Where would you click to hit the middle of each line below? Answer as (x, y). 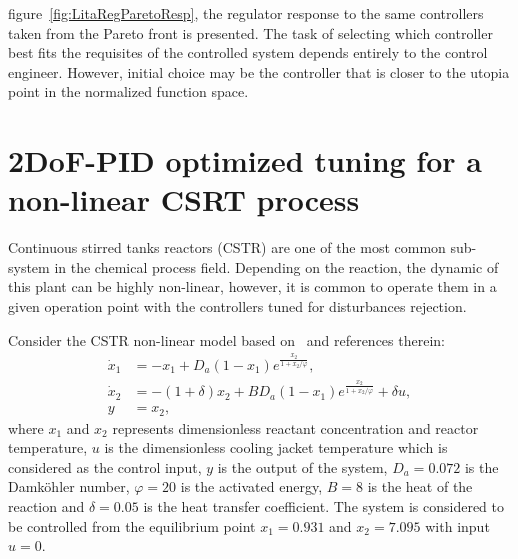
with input (457, 525)
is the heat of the (420, 486)
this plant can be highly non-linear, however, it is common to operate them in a (252, 286)
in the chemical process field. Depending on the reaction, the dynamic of (276, 266)
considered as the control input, (105, 466)
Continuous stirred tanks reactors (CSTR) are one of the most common (227, 247)
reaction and (46, 505)
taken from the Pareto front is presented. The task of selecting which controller (250, 32)
